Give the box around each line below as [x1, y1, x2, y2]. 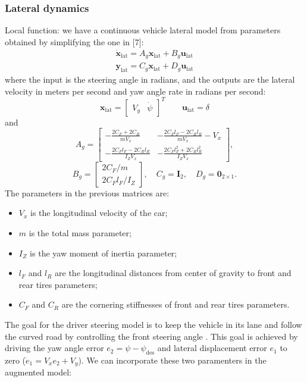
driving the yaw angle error [5, 342, 104, 354]
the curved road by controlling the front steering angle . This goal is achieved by [5, 330, 298, 342]
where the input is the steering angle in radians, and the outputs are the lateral [5, 73, 295, 85]
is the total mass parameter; [29, 226, 131, 239]
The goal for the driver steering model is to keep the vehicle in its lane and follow [5, 318, 302, 330]
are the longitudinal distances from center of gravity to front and [55, 267, 292, 279]
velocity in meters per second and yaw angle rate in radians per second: [5, 84, 266, 97]
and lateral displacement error [157, 342, 267, 354]
